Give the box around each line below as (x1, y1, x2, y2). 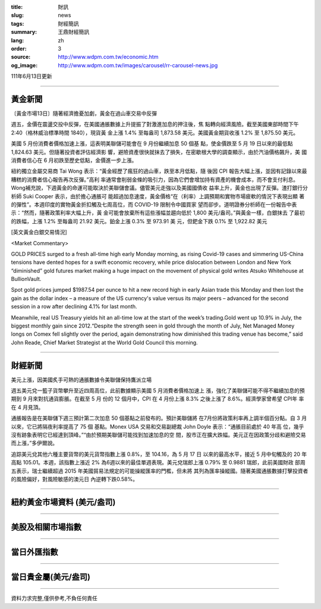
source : (11, 54, 31, 61)
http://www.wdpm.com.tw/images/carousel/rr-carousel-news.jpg (58, 61, 218, 68)
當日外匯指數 (11, 546, 58, 557)
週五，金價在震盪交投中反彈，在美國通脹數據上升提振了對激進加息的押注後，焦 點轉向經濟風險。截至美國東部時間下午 (11, 121, 299, 128)
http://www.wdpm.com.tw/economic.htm (58, 54, 159, 61)
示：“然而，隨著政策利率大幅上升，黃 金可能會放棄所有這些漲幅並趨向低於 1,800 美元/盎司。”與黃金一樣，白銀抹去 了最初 (11, 209, 305, 217)
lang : (11, 36, 24, 44)
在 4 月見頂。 (11, 404, 44, 411)
